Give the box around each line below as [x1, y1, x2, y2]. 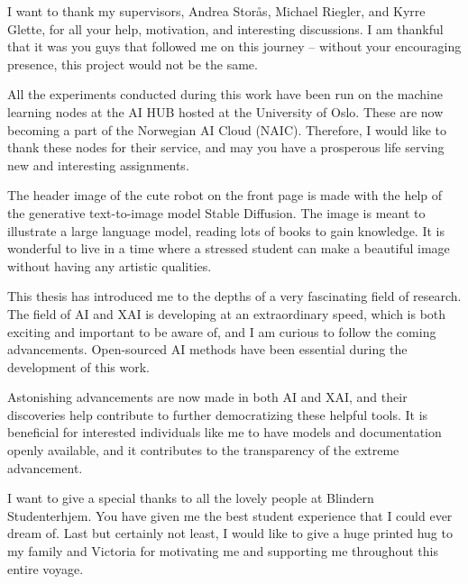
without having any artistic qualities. [7, 256, 212, 275]
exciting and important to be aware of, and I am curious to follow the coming [7, 322, 436, 341]
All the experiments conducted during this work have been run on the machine [7, 85, 443, 104]
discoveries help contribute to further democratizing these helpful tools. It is [7, 405, 428, 424]
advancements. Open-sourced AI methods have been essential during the [7, 340, 408, 359]
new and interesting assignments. [7, 155, 189, 174]
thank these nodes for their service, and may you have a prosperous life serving [7, 138, 445, 157]
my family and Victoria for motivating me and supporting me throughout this [7, 542, 438, 561]
